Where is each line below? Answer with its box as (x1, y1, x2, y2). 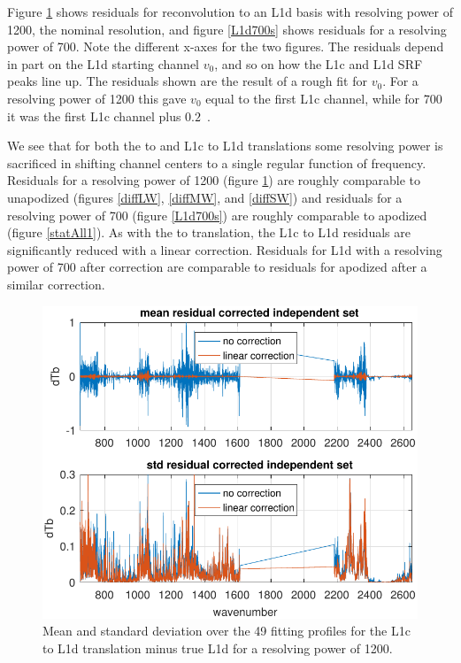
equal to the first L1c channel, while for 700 (205, 89, 442, 107)
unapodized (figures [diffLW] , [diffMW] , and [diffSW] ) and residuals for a (7, 188, 403, 206)
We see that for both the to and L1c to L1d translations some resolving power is (7, 136, 443, 155)
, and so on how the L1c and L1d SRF (214, 54, 423, 73)
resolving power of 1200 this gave (7, 89, 187, 107)
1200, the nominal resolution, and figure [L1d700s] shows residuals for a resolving (7, 19, 447, 38)
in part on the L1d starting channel (7, 54, 199, 73)
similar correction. (7, 274, 105, 293)
